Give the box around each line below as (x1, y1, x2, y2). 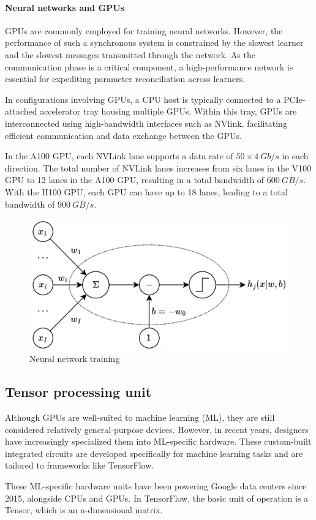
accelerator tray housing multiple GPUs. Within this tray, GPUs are (40, 105, 297, 118)
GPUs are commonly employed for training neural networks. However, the (5, 24, 283, 37)
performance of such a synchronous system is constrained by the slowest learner (5, 36, 304, 49)
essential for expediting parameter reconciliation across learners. (5, 72, 245, 85)
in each (282, 149, 309, 162)
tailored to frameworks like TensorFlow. (5, 459, 154, 472)
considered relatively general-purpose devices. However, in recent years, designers (5, 423, 309, 435)
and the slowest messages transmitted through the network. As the (5, 48, 255, 61)
